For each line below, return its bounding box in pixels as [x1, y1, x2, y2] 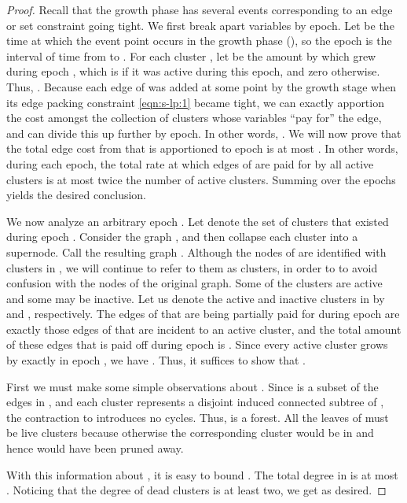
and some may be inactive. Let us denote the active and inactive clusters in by [6, 290, 385, 306]
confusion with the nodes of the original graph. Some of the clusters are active [6, 275, 383, 291]
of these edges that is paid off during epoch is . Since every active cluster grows [6, 336, 388, 353]
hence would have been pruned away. [6, 440, 184, 457]
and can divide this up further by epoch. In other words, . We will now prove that [6, 124, 401, 141]
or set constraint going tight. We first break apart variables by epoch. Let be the [6, 17, 394, 33]
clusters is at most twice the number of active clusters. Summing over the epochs [6, 171, 396, 187]
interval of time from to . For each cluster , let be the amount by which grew [6, 47, 376, 64]
